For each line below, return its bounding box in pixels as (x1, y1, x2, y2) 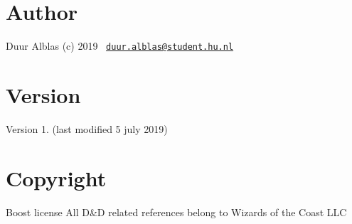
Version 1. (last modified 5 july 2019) (6, 121, 168, 136)
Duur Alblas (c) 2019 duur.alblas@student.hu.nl (6, 38, 234, 53)
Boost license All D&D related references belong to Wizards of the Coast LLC (6, 204, 347, 219)
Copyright (6, 163, 107, 192)
